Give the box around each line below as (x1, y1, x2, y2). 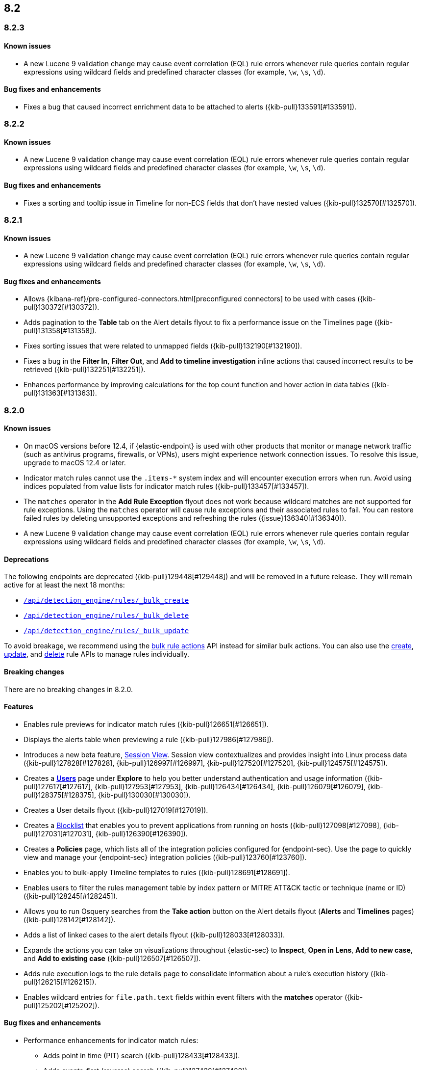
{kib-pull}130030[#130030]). (98, 790, 191, 799)
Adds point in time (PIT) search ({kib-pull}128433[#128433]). (43, 1051, 240, 1060)
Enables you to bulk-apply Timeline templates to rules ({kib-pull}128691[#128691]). (24, 868, 290, 877)
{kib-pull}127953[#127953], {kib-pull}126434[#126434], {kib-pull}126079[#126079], (95, 782, 366, 791)
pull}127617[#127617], (24, 782, 93, 791)
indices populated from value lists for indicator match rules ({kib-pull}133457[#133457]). (24, 482, 309, 491)
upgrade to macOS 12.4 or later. (24, 458, 126, 467)
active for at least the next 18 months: (4, 581, 125, 589)
